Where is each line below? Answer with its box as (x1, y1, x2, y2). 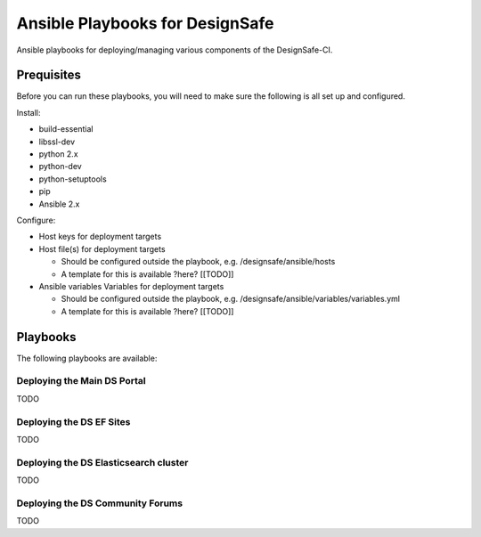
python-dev (38, 161, 82, 172)
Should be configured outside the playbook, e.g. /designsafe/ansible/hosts (61, 256, 336, 267)
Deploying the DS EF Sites (16, 415, 131, 427)
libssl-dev (38, 136, 76, 147)
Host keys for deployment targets (38, 232, 162, 242)
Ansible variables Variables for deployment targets (38, 281, 224, 291)
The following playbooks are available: (16, 353, 158, 363)
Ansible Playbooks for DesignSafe (16, 13, 274, 33)
